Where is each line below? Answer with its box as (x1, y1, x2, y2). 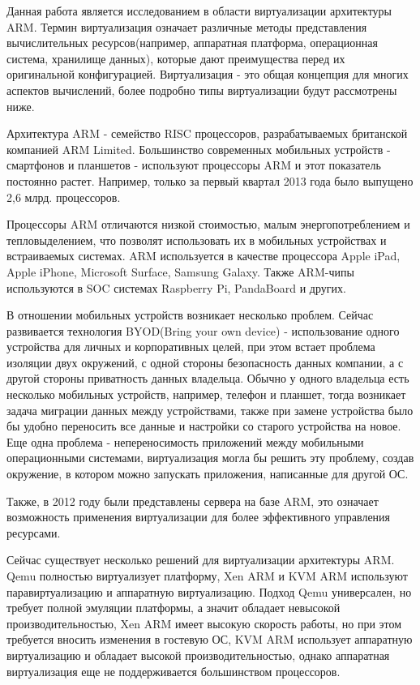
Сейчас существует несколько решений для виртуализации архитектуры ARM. (6, 551, 395, 568)
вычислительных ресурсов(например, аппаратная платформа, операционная (6, 34, 378, 51)
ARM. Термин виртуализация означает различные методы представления (6, 18, 367, 35)
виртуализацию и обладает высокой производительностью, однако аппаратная (6, 646, 390, 663)
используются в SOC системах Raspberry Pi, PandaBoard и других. (6, 279, 346, 296)
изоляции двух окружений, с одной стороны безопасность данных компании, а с (6, 353, 404, 370)
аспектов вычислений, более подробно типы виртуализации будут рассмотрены (6, 81, 397, 98)
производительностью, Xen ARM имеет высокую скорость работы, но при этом (6, 614, 402, 631)
